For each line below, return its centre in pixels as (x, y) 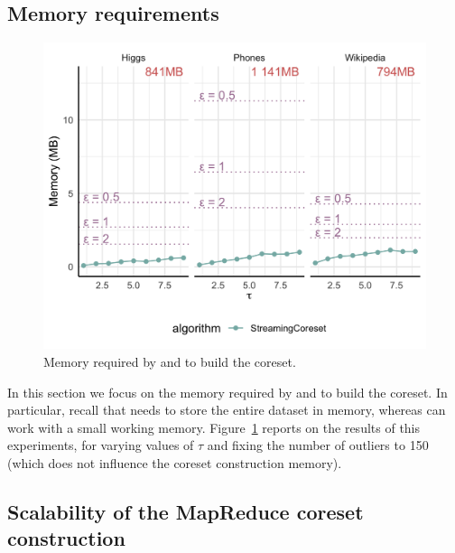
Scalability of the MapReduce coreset (186, 511)
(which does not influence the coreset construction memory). (175, 462)
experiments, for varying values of (101, 445)
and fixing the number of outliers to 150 (318, 445)
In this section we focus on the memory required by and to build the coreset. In (227, 392)
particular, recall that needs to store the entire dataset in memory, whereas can (227, 410)
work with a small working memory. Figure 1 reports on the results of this (214, 427)
